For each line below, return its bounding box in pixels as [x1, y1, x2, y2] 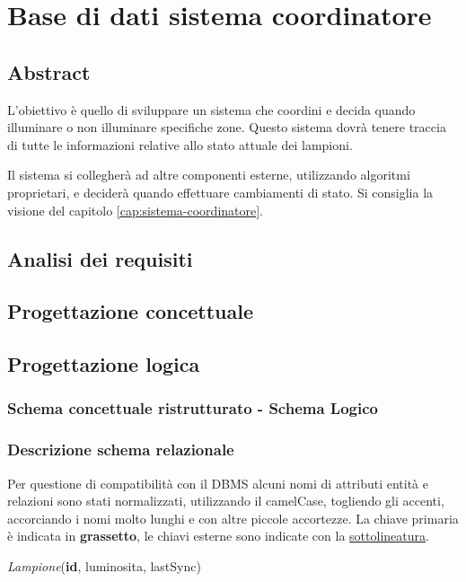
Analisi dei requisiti [7, 244, 193, 272]
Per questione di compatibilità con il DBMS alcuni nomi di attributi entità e [7, 473, 428, 492]
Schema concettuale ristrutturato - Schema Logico [7, 397, 378, 419]
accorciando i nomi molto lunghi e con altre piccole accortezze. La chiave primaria [7, 508, 459, 527]
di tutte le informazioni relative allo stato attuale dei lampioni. [7, 135, 353, 154]
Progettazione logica [7, 350, 200, 378]
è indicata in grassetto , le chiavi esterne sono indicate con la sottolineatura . [7, 526, 429, 545]
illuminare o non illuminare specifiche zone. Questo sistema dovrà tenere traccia [7, 118, 446, 137]
